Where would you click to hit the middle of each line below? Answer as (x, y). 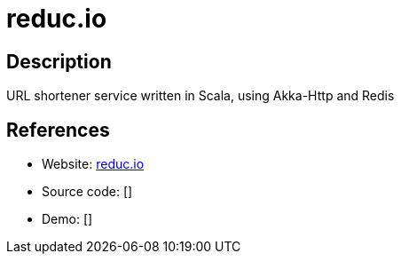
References (58, 130)
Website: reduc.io (93, 164)
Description (59, 61)
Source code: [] (87, 192)
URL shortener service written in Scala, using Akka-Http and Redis (200, 96)
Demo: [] (67, 219)
